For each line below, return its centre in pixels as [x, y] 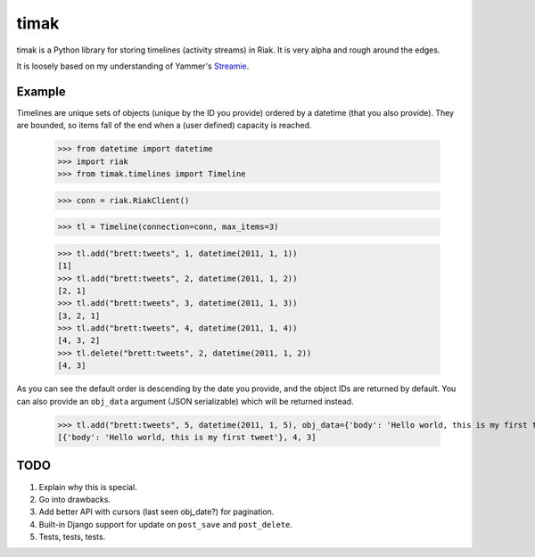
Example [41, 91]
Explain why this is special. [88, 487]
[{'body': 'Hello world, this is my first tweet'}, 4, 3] [187, 437]
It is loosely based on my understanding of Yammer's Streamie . [133, 66]
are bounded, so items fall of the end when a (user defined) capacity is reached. [164, 126]
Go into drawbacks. [75, 499]
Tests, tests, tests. [72, 537]
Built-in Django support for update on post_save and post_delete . [166, 524]
